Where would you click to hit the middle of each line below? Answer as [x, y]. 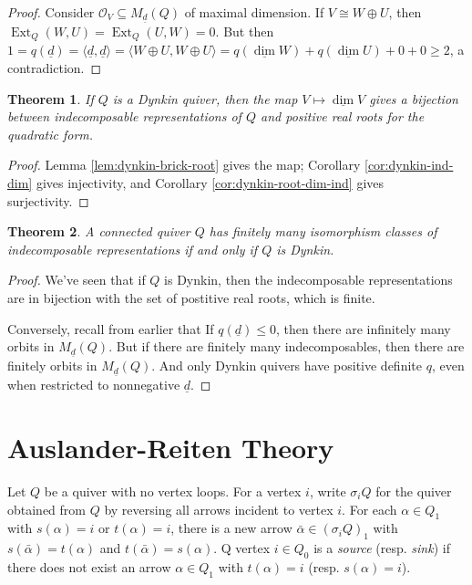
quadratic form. [51, 134]
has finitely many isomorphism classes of [323, 231]
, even [448, 366]
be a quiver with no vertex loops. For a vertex [173, 491]
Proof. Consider [51, 12]
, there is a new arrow [231, 528]
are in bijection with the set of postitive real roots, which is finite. [191, 298]
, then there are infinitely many [363, 328]
